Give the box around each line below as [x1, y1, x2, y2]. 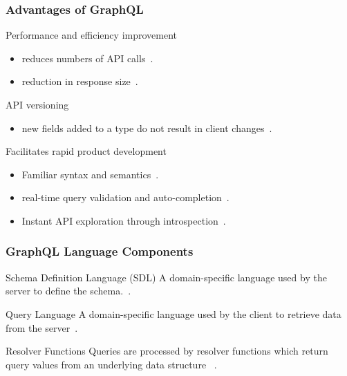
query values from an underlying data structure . [6, 357, 217, 371]
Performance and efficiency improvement [6, 28, 178, 42]
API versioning [6, 97, 69, 111]
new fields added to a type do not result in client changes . [21, 120, 272, 135]
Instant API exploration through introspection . [21, 213, 226, 227]
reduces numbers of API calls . [21, 50, 153, 65]
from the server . [6, 320, 78, 335]
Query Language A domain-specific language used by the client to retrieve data [6, 306, 341, 321]
